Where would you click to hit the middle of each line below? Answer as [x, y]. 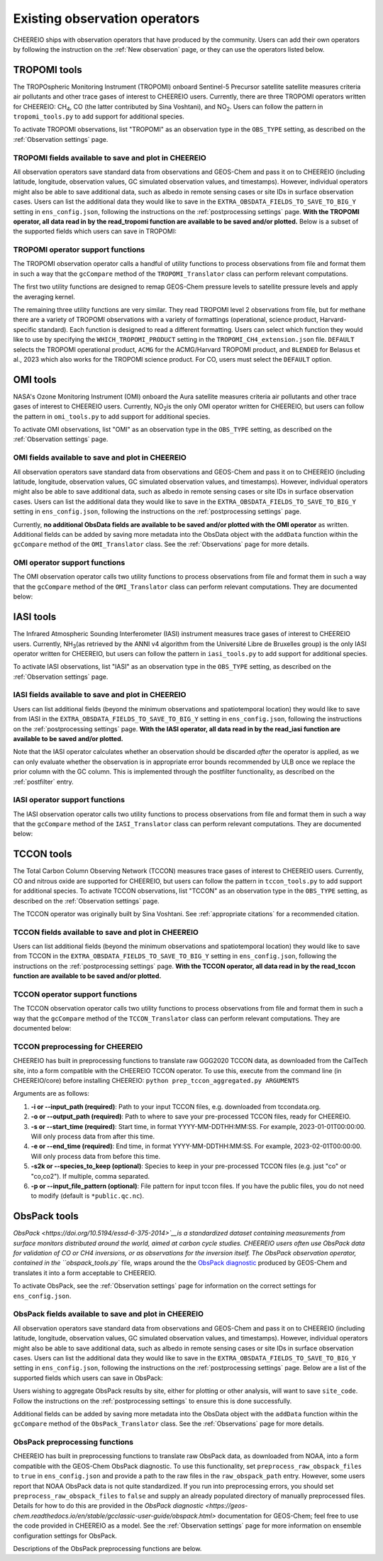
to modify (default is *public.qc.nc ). [88, 1196]
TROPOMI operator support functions [79, 250]
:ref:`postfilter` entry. [43, 782]
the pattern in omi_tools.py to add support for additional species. [112, 416]
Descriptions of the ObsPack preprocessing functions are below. [107, 1548]
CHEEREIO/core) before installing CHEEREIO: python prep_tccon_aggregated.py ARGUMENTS [156, 1081]
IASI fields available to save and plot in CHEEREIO [100, 695]
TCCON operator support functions [75, 994]
